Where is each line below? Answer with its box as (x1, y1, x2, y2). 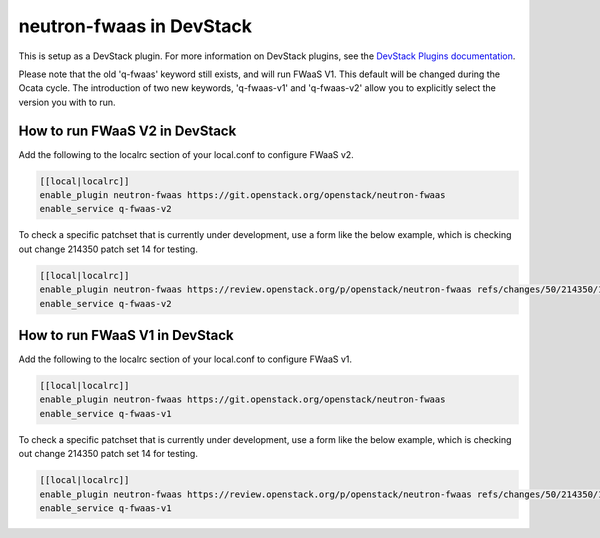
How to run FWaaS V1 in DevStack (18, 326, 234, 344)
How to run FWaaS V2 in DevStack (18, 122, 237, 139)
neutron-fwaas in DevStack (18, 15, 253, 37)
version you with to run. (18, 96, 116, 108)
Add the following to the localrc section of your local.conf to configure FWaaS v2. (18, 148, 354, 160)
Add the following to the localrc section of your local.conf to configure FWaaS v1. (18, 353, 353, 365)
